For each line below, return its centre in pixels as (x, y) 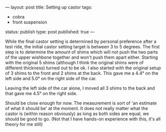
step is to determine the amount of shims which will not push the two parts (82, 52)
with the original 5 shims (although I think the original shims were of (75, 63)
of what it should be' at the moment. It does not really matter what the (77, 108)
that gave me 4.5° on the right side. (41, 93)
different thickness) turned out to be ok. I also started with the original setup (83, 68)
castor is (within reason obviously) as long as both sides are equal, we (77, 114)
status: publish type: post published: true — (50, 32)
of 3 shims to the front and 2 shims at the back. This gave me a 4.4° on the (82, 73)
